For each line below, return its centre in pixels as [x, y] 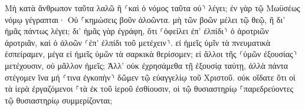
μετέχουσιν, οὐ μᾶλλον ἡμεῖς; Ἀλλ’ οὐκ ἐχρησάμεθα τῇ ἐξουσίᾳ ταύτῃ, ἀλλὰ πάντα [147, 65]
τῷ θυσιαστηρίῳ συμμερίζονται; [59, 100]
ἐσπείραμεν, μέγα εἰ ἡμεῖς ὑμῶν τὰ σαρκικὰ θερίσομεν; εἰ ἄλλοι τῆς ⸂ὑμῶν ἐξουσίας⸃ [151, 54]
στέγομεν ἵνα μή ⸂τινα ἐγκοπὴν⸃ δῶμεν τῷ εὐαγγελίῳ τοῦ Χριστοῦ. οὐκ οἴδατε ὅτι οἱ [150, 77]
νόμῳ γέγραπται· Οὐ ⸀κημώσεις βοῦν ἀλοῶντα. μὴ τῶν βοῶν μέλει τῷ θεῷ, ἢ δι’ [145, 19]
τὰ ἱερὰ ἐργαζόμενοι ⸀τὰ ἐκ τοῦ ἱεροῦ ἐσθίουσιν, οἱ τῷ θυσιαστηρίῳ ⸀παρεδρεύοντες [149, 89]
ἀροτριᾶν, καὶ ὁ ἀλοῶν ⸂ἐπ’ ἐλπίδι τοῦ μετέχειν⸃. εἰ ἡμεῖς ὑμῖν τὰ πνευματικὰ [138, 42]
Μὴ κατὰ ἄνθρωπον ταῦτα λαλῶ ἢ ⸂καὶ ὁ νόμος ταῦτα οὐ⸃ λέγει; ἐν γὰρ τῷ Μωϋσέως [152, 8]
